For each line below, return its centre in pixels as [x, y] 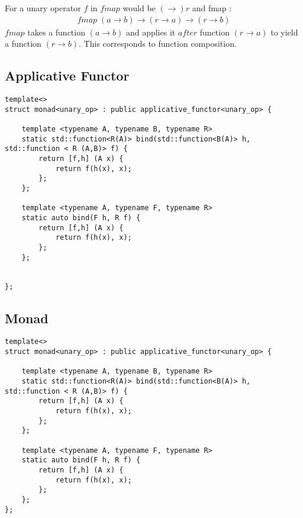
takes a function [56, 32]
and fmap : [212, 8]
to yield [284, 32]
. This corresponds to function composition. [158, 44]
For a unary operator [43, 8]
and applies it [151, 32]
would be [139, 8]
